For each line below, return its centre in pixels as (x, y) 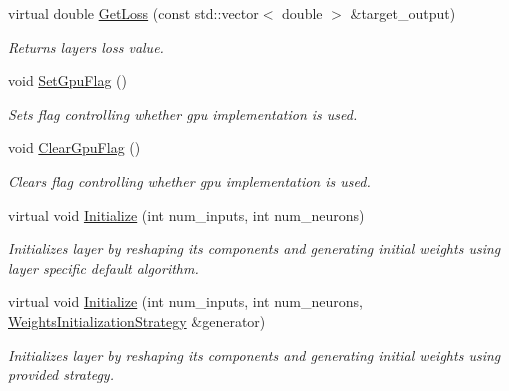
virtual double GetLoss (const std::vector (133, 13)
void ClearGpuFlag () (74, 147)
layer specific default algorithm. (103, 267)
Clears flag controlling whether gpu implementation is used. (189, 180)
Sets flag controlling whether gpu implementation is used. (183, 113)
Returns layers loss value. (86, 46)
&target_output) (403, 13)
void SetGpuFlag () (67, 80)
